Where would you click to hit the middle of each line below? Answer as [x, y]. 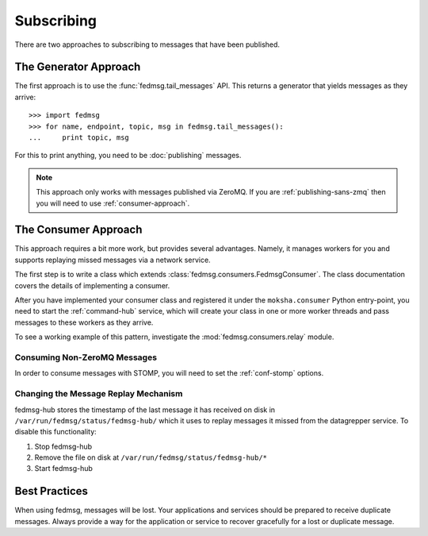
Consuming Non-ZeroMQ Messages [86, 357]
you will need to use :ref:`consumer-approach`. [113, 203]
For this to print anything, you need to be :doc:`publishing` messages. [128, 156]
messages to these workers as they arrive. [84, 322]
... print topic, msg [79, 138]
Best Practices [52, 491]
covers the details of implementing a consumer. [92, 285]
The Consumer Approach [78, 230]
